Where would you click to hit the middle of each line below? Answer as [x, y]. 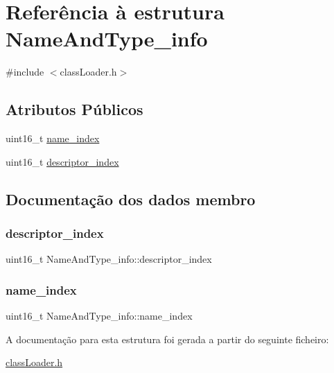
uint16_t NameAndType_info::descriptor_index [109, 259]
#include [25, 72]
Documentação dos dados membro [131, 199]
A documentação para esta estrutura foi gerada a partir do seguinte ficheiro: [167, 339]
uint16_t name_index [53, 138]
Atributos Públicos [74, 109]
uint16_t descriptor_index [62, 161]
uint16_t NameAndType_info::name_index [99, 316]
